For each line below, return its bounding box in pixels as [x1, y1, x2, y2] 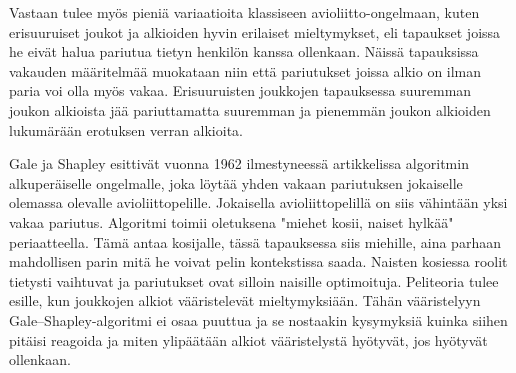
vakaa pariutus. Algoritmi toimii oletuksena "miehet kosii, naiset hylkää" [9, 211, 454, 232]
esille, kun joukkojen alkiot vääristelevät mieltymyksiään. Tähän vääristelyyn [9, 290, 481, 311]
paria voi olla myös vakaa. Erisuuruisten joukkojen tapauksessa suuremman [9, 80, 472, 101]
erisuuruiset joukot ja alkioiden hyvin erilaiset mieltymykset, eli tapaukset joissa [9, 21, 501, 42]
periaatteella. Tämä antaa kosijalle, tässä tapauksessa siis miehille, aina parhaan [9, 231, 501, 252]
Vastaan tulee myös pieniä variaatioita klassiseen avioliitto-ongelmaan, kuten [9, 2, 480, 22]
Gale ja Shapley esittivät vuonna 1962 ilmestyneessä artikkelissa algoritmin [9, 153, 469, 174]
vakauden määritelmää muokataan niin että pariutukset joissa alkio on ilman [9, 60, 482, 81]
